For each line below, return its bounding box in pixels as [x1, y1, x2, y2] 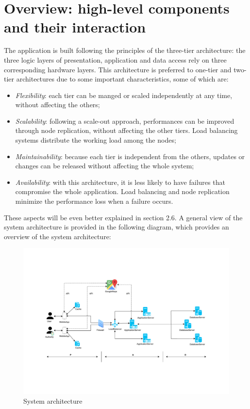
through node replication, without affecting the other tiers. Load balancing [15, 125, 238, 135]
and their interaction [4, 17, 146, 37]
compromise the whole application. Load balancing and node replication [15, 186, 230, 196]
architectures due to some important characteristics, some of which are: [16, 74, 229, 84]
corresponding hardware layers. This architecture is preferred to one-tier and [4, 64, 232, 74]
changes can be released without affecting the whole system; [15, 161, 194, 171]
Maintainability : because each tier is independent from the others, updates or [15, 151, 245, 161]
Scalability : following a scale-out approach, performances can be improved [15, 115, 234, 126]
